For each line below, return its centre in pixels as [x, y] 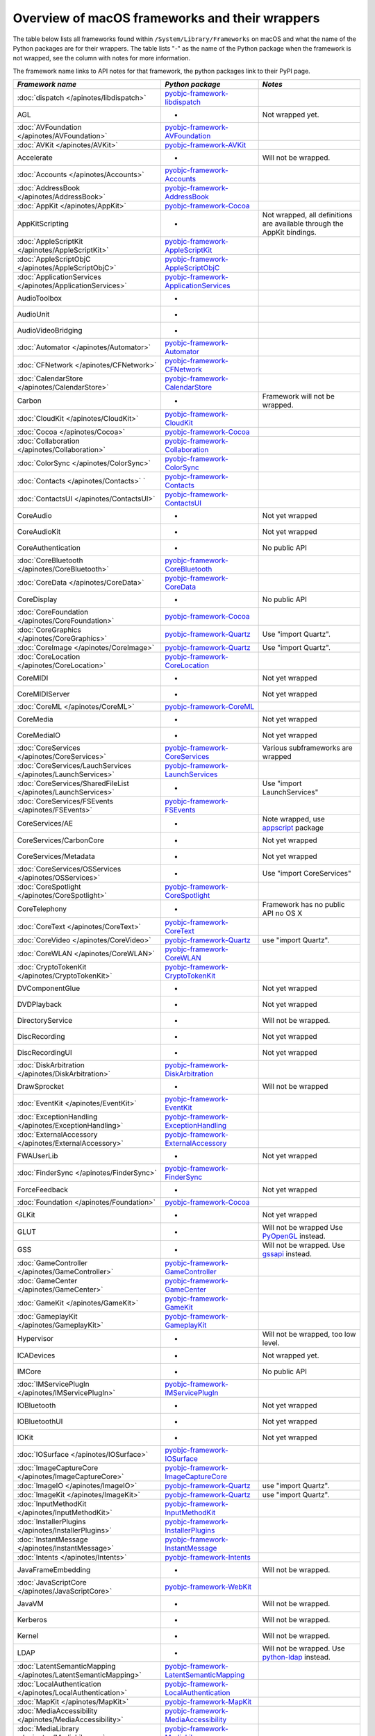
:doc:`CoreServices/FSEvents [65, 801]
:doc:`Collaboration [48, 441]
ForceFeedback [43, 1190]
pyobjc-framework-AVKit [205, 145]
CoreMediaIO [39, 735]
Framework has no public [303, 905]
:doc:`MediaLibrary [48, 1729]
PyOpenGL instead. [294, 1236]
